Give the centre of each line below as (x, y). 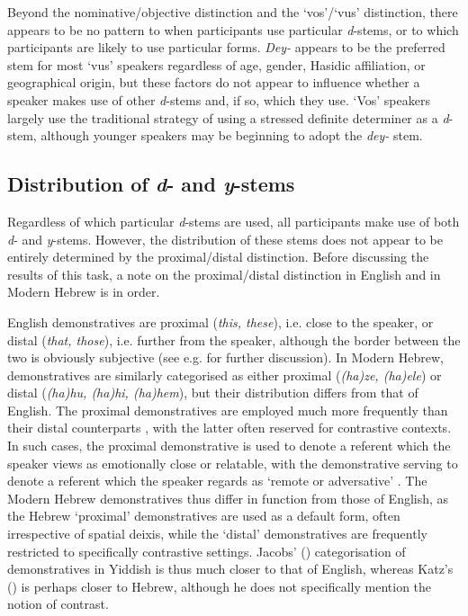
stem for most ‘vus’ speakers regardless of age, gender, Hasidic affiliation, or (216, 64)
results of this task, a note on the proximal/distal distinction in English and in (224, 274)
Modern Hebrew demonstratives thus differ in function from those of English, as (228, 498)
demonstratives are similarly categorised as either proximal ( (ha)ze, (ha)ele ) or (225, 375)
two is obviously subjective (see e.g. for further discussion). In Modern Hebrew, (225, 357)
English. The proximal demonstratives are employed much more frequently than (228, 410)
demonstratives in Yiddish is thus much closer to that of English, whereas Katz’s (230, 569)
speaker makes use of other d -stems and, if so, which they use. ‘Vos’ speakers (219, 99)
